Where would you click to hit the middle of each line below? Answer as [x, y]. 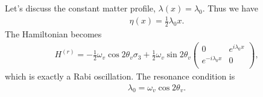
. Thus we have [230, 8]
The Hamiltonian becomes [53, 33]
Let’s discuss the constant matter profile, [80, 8]
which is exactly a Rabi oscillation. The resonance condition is [120, 76]
